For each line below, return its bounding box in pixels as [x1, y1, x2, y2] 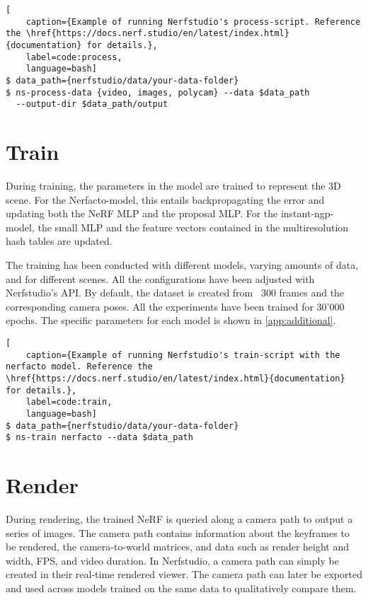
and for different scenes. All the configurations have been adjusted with [6, 271, 315, 286]
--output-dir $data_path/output [16, 99, 168, 110]
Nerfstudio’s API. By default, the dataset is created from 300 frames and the [6, 285, 345, 300]
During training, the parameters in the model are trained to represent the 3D [6, 178, 341, 193]
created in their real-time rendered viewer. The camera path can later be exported [6, 567, 362, 582]
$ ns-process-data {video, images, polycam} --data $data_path [6, 87, 310, 98]
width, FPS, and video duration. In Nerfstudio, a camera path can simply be [6, 553, 339, 567]
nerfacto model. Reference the [6, 362, 153, 372]
